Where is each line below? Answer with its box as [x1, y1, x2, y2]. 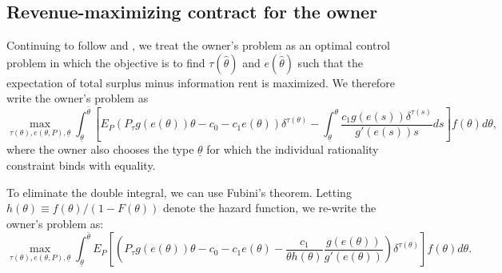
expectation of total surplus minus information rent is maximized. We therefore [6, 74, 395, 90]
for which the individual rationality [206, 141, 379, 158]
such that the [297, 54, 363, 70]
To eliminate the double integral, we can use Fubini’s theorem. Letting [6, 183, 352, 200]
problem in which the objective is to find [6, 54, 205, 70]
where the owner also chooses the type [6, 141, 194, 158]
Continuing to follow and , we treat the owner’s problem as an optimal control [6, 37, 390, 54]
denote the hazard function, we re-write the [163, 199, 376, 216]
